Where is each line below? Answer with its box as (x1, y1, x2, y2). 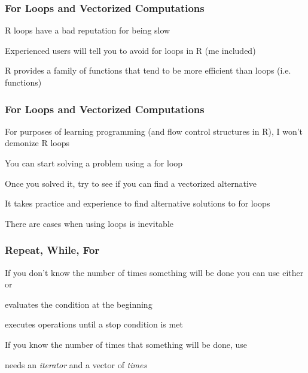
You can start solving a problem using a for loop (5, 157, 183, 169)
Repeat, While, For (5, 242, 100, 257)
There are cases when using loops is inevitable (5, 217, 173, 229)
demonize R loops (5, 137, 69, 149)
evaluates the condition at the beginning (5, 298, 153, 310)
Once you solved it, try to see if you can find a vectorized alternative (5, 177, 257, 189)
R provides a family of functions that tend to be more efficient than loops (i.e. (5, 64, 291, 77)
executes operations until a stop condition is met (5, 318, 183, 330)
